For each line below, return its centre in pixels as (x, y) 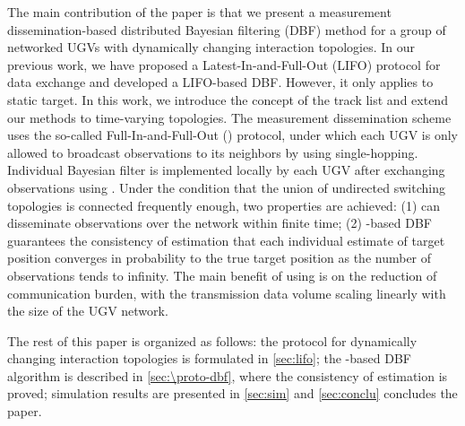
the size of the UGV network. (88, 311)
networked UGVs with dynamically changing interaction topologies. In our (211, 47)
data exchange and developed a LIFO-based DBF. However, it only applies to (220, 82)
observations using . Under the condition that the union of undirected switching (226, 187)
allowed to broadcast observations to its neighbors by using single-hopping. (213, 152)
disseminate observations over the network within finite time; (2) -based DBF (220, 223)
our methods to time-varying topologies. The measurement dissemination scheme (229, 117)
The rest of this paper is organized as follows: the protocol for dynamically (212, 340)
